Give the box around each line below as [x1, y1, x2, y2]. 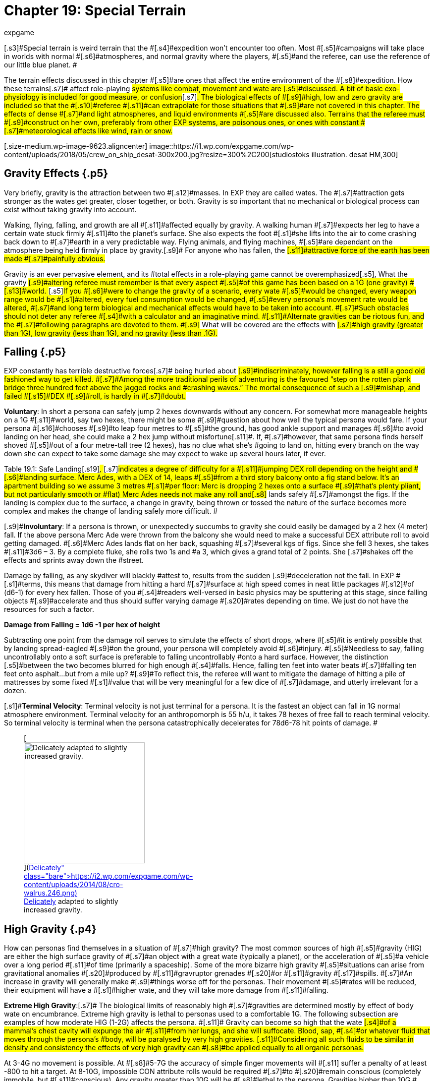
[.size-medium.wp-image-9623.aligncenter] [4, 141, 148, 150]
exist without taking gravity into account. [4, 205, 137, 214]
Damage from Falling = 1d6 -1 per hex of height [4, 620, 161, 629]
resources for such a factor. [4, 605, 94, 614]
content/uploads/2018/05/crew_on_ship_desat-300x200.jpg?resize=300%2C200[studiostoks [4, 150, 310, 159]
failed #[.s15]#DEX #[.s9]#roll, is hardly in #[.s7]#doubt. [4, 392, 186, 401]
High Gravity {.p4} [4, 922, 97, 935]
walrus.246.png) [24, 889, 77, 898]
